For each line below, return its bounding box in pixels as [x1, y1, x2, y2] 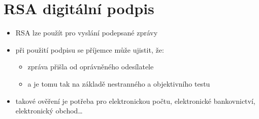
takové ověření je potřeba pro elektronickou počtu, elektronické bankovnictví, [15, 95, 255, 106]
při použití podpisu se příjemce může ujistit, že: [15, 44, 164, 55]
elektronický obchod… [15, 105, 83, 116]
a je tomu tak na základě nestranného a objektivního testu [27, 78, 210, 89]
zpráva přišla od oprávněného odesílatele [27, 61, 154, 72]
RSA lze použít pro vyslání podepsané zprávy [15, 27, 158, 38]
